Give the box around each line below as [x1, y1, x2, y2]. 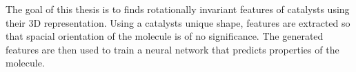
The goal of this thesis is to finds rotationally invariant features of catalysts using [6, 2, 350, 16]
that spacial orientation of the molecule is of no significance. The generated [6, 29, 324, 43]
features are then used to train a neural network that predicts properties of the [6, 42, 339, 56]
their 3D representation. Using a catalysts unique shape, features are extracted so [6, 15, 350, 29]
